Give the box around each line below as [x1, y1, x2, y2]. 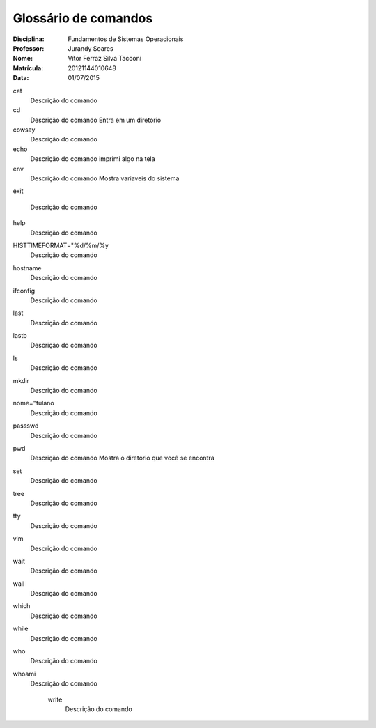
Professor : [13, 44, 45, 52]
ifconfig [13, 286, 35, 295]
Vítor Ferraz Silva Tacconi [68, 54, 142, 63]
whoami [13, 669, 36, 678]
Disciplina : [13, 35, 45, 43]
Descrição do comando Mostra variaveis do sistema [30, 174, 180, 183]
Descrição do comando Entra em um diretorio [30, 116, 162, 124]
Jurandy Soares [68, 44, 114, 52]
